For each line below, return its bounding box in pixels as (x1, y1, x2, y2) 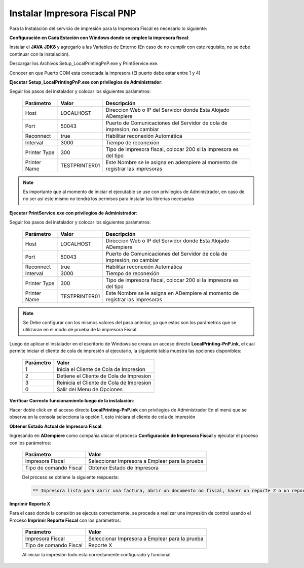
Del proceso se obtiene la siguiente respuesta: (22, 474, 119, 480)
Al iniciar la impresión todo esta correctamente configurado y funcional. (22, 552, 172, 558)
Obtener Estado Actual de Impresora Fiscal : (9, 423, 103, 429)
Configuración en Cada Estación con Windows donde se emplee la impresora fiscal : (9, 35, 189, 41)
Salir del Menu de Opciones (56, 386, 123, 393)
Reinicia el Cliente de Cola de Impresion (56, 379, 151, 386)
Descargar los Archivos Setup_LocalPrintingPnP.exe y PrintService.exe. (9, 60, 159, 67)
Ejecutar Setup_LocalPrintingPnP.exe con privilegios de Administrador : (9, 79, 163, 85)
